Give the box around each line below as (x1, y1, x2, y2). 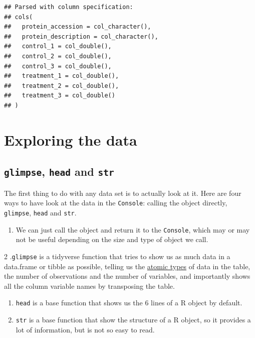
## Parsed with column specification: (4, 4, 133, 11)
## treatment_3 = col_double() (4, 92, 115, 99)
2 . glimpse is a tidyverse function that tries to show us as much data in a (4, 251, 230, 261)
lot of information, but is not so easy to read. (16, 324, 155, 334)
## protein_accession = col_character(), (4, 23, 151, 31)
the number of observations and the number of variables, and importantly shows (4, 271, 250, 281)
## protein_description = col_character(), (4, 33, 158, 40)
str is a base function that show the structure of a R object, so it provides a (16, 314, 251, 324)
